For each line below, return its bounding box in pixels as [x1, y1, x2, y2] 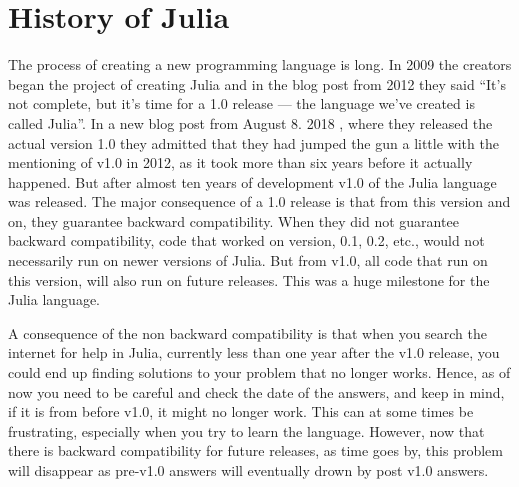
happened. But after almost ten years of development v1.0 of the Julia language [8, 171, 497, 192]
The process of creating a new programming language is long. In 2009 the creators [8, 54, 512, 75]
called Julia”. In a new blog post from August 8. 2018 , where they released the [8, 112, 493, 133]
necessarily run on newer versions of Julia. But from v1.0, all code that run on [8, 250, 488, 271]
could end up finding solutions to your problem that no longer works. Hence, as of [8, 362, 511, 383]
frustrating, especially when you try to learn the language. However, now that [8, 420, 485, 441]
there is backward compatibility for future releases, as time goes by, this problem [8, 440, 503, 461]
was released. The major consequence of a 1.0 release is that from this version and [8, 191, 511, 212]
